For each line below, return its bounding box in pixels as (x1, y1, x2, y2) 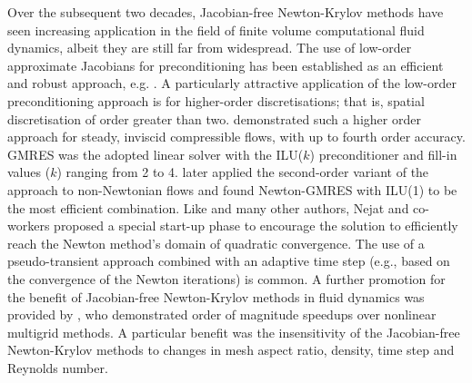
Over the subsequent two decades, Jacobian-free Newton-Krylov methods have (7, 3, 444, 21)
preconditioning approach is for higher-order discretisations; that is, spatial (7, 91, 425, 110)
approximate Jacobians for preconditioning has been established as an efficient (7, 55, 444, 74)
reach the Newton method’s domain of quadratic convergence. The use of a (7, 233, 425, 252)
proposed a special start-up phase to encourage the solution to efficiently (54, 216, 458, 235)
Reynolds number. (7, 358, 108, 377)
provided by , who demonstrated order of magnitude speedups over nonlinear (7, 305, 437, 324)
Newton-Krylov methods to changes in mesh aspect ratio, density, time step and (7, 340, 455, 359)
